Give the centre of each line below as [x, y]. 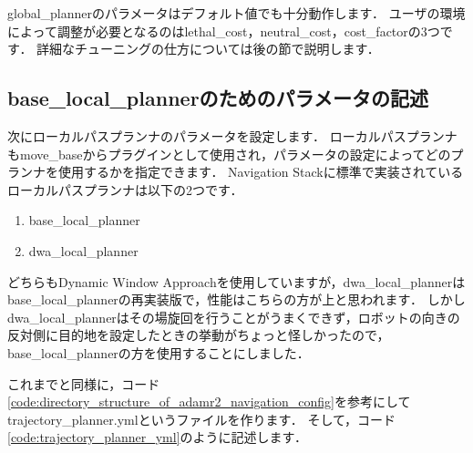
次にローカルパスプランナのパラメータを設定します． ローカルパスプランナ [232, 135]
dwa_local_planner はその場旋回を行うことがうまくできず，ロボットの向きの [234, 317]
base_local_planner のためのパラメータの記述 [218, 98]
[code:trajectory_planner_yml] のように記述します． [157, 437]
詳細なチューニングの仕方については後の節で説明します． [208, 49]
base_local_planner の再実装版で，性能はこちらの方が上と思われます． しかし [236, 299]
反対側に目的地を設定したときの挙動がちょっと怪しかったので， [199, 335]
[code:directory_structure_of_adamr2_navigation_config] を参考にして [209, 402]
